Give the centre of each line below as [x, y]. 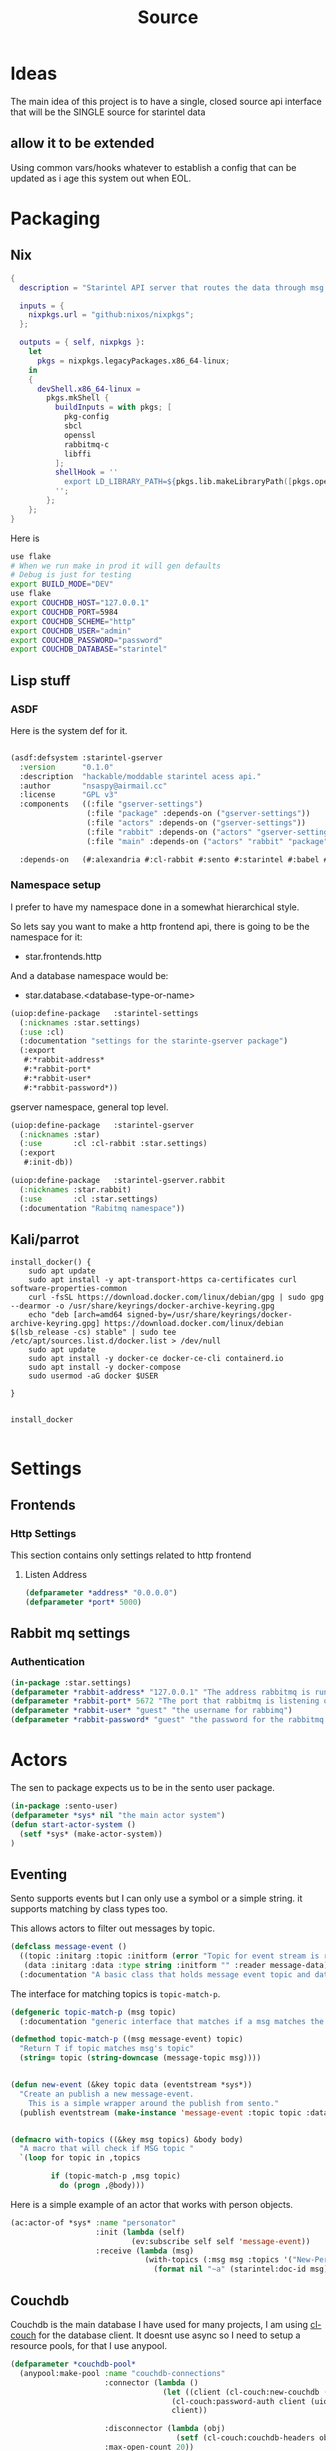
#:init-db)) [48, 1162]
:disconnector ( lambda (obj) [165, 2429]
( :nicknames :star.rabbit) [75, 1189]
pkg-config [86, 417]
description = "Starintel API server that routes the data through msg [172, 287]
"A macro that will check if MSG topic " [107, 2149]
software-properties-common [69, 1289]
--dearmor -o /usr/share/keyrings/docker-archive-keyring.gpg [142, 1306]
